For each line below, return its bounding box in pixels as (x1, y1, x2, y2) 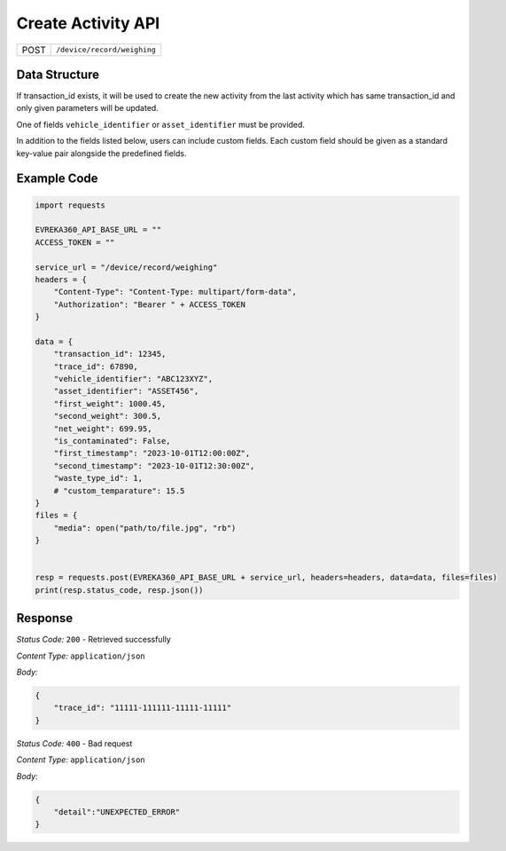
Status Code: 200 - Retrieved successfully (16, 634, 172, 645)
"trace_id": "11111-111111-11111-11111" (53, 703, 232, 713)
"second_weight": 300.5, (53, 411, 162, 422)
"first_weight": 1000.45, (53, 398, 167, 408)
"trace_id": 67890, (53, 361, 139, 372)
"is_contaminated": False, (53, 436, 172, 446)
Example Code (16, 171, 98, 186)
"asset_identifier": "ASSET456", (53, 386, 199, 397)
